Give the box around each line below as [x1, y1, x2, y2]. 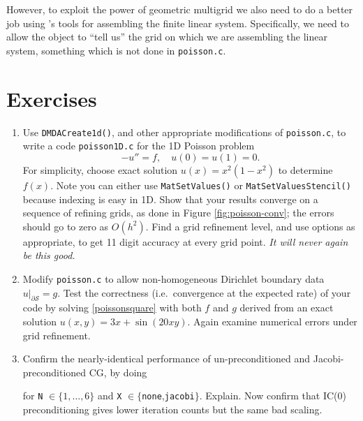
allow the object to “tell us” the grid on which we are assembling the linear [6, 29, 327, 44]
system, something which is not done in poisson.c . [6, 43, 226, 57]
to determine [278, 162, 333, 177]
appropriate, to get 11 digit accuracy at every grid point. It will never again [22, 234, 348, 249]
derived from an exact [239, 300, 334, 315]
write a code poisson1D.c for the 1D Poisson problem [22, 138, 255, 153]
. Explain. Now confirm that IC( [199, 388, 338, 403]
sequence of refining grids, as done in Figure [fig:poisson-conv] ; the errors [22, 205, 334, 220]
